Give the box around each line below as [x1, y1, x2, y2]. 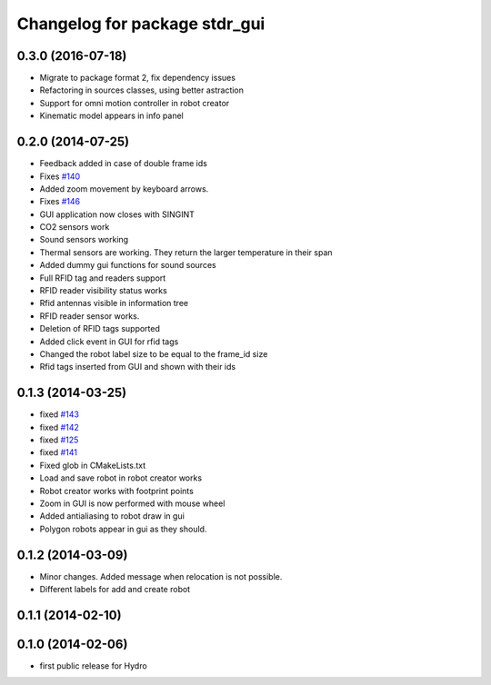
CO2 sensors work [39, 222, 110, 233]
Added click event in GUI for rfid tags [39, 336, 179, 347]
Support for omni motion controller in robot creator [39, 97, 230, 108]
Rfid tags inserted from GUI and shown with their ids [39, 362, 236, 372]
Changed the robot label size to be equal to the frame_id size [39, 349, 268, 359]
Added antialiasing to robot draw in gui [39, 511, 185, 521]
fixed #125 [39, 434, 79, 445]
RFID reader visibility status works [39, 285, 167, 296]
